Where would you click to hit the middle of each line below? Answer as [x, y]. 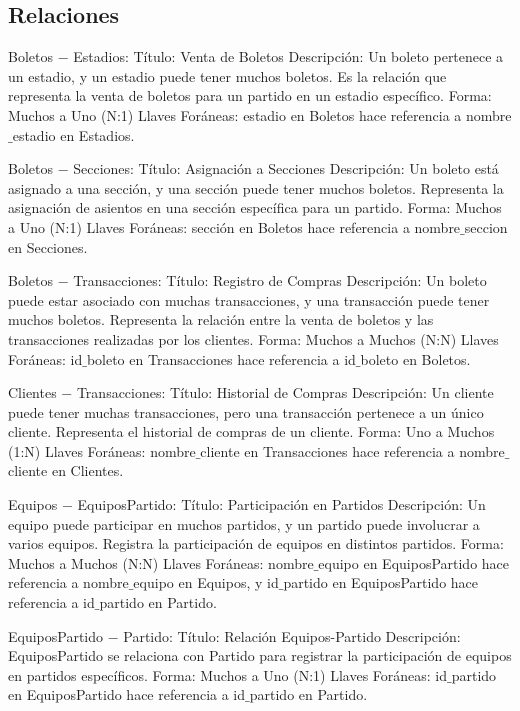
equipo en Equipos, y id [206, 582]
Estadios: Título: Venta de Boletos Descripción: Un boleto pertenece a [288, 56]
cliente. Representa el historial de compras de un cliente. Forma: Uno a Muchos [251, 431]
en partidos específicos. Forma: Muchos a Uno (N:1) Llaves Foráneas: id [228, 674]
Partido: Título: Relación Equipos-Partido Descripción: [292, 635]
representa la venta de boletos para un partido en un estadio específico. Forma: [250, 95]
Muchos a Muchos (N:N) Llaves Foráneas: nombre [161, 562]
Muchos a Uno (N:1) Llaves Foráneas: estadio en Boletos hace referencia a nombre [260, 114]
